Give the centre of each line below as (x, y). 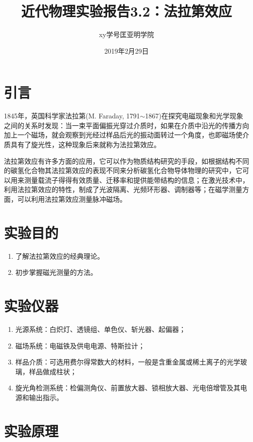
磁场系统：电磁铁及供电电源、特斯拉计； (80, 345)
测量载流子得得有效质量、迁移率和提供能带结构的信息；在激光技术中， (136, 180)
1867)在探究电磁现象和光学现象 (194, 116)
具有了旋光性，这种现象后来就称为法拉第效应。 (85, 144)
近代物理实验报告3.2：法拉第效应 (126, 11)
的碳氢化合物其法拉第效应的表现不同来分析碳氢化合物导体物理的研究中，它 (123, 170)
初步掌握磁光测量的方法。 (56, 272)
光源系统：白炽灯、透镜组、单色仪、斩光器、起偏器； (100, 329)
